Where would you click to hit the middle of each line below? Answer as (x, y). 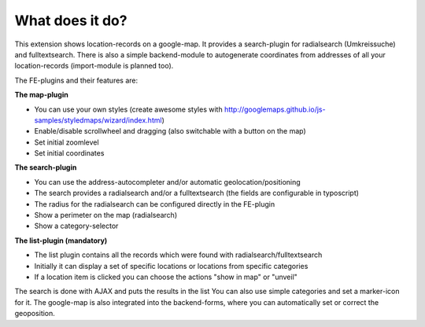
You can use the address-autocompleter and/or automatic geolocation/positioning (167, 182)
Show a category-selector (76, 226)
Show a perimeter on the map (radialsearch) (105, 215)
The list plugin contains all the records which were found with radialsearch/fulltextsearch (178, 255)
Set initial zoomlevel (67, 142)
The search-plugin (46, 167)
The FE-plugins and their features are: (76, 80)
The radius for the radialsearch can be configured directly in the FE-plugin (155, 204)
